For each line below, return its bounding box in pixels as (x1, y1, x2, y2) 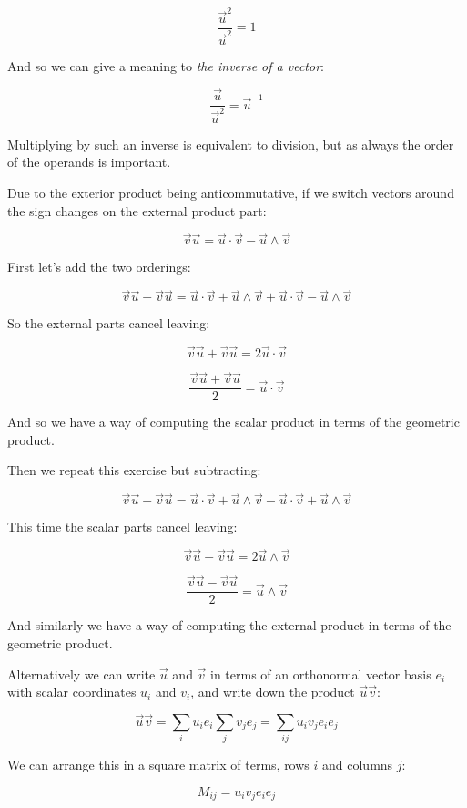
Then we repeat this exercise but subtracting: (7, 461, 261, 480)
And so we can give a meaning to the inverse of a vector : (7, 57, 324, 76)
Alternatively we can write (7, 664, 156, 683)
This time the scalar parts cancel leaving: (7, 517, 238, 536)
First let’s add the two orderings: (7, 257, 191, 276)
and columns (322, 755, 393, 774)
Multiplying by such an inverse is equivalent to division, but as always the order (7, 134, 454, 153)
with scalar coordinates (7, 682, 137, 701)
